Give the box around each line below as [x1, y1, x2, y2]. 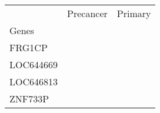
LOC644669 [9, 58, 58, 71]
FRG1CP [9, 41, 48, 54]
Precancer [67, 6, 108, 20]
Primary [116, 6, 151, 20]
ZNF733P [9, 92, 49, 105]
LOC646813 [9, 75, 58, 88]
